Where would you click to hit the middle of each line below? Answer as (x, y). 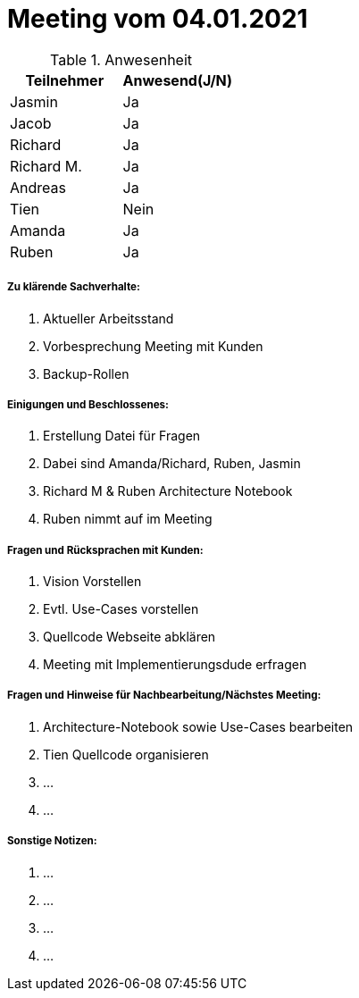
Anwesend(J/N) (178, 80)
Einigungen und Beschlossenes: (88, 404)
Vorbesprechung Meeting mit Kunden (153, 346)
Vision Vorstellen (92, 582)
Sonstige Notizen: (52, 841)
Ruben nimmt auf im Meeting (128, 519)
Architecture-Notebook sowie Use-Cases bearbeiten (198, 726)
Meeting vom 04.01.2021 (158, 19)
